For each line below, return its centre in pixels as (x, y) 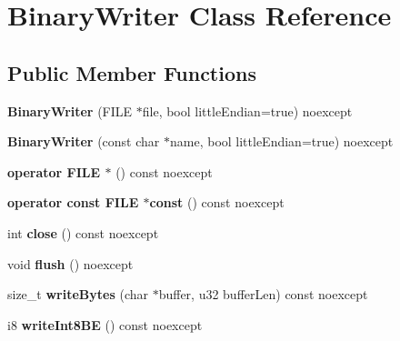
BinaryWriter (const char (84, 141)
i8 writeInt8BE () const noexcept (105, 324)
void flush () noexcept (70, 263)
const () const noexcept (217, 202)
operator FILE (54, 171)
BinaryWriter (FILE (70, 110)
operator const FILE (73, 202)
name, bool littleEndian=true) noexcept (282, 141)
